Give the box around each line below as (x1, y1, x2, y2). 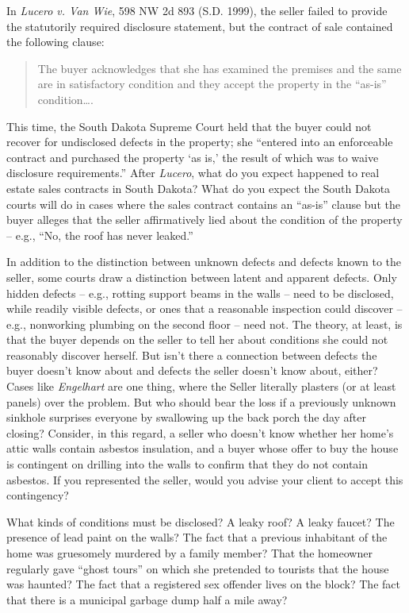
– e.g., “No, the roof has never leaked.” (6, 226, 193, 243)
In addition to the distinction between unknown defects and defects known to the (6, 253, 402, 270)
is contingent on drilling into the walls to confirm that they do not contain (6, 456, 369, 472)
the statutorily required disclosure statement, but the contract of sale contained (6, 17, 393, 34)
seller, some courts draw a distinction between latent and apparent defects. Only (6, 268, 397, 285)
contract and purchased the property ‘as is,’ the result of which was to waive (6, 148, 379, 165)
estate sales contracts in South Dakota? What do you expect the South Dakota (6, 179, 391, 196)
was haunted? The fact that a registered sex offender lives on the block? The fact (6, 576, 400, 592)
